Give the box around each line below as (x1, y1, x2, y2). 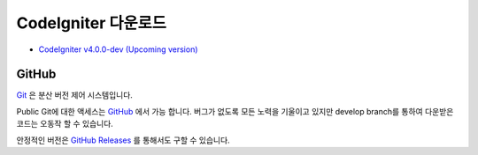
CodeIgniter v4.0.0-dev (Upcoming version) (38, 44, 198, 55)
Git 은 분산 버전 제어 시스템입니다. (16, 90, 133, 100)
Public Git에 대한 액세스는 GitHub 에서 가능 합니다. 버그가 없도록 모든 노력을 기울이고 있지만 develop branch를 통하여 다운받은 (16, 106, 454, 116)
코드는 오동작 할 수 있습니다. (16, 119, 114, 129)
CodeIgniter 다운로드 (16, 13, 167, 33)
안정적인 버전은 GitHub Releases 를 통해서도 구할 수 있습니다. (16, 135, 230, 145)
